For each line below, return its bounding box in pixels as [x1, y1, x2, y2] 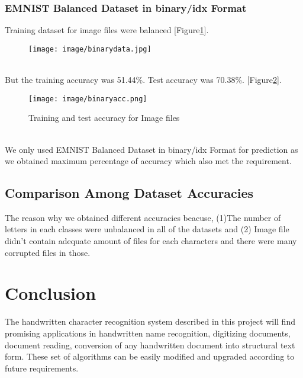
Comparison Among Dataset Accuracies [5, 184, 254, 202]
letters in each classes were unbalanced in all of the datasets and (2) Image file [5, 223, 289, 235]
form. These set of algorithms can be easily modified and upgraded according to [5, 350, 295, 363]
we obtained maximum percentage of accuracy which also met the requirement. [5, 155, 292, 167]
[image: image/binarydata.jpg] [28, 44, 151, 53]
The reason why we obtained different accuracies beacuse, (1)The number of [5, 211, 281, 223]
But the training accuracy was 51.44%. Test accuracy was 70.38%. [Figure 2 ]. [5, 73, 282, 86]
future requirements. [5, 361, 79, 374]
